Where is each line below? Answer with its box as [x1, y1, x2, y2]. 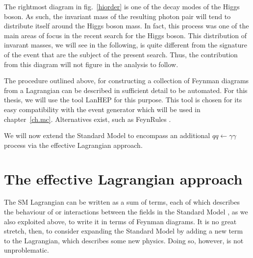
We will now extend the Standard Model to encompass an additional [4, 130, 210, 141]
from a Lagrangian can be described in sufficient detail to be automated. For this [4, 85, 248, 95]
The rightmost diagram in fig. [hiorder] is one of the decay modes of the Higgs [4, 1, 240, 11]
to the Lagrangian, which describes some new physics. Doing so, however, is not [4, 235, 244, 245]
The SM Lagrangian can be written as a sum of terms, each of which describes [4, 197, 240, 207]
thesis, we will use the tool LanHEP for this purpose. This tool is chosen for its [4, 94, 242, 105]
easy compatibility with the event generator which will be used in [4, 104, 201, 114]
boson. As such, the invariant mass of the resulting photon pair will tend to [4, 11, 231, 21]
